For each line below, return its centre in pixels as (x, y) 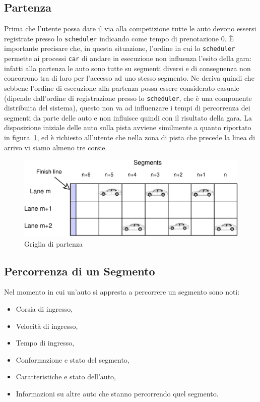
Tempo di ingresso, (45, 343)
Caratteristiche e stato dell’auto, (66, 377)
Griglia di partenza (54, 243)
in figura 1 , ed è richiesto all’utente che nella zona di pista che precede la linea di (130, 137)
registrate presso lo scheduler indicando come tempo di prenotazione (112, 38)
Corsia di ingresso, (44, 308)
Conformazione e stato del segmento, (73, 359)
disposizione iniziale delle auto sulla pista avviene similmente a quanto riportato (128, 127)
